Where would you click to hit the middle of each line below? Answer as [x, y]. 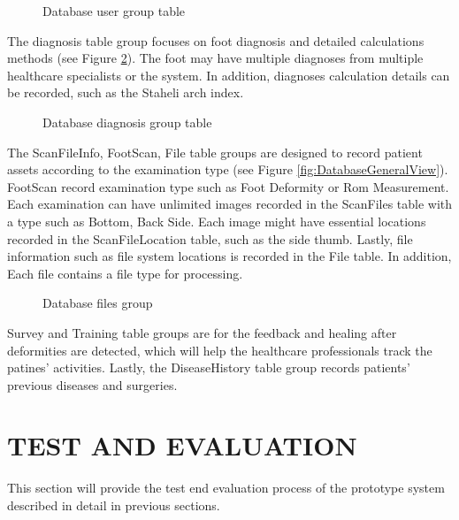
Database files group [98, 303]
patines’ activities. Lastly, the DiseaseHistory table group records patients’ [209, 367]
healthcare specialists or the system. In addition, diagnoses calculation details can [229, 75]
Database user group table [114, 11]
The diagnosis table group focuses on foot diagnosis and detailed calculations [216, 40]
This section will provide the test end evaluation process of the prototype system [226, 488]
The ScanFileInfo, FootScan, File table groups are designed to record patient [215, 152]
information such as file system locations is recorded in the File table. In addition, [229, 256]
